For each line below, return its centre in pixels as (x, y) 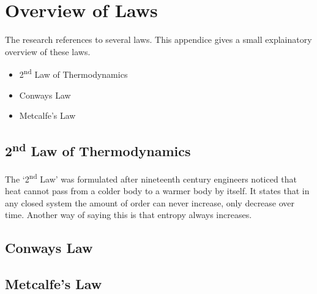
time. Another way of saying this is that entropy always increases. (129, 215)
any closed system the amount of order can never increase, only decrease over (150, 202)
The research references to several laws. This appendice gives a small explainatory (158, 40)
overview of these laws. (48, 51)
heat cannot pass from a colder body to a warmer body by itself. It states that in (157, 191)
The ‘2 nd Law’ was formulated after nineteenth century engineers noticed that (151, 178)
